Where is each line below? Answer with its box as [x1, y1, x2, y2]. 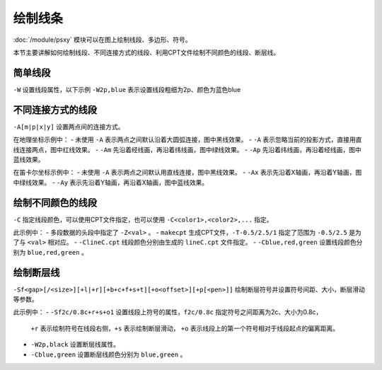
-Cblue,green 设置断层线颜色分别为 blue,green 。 [30, 350, 187, 359]
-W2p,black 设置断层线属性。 [30, 340, 120, 349]
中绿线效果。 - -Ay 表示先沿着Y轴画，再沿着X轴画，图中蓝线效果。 [13, 178, 209, 187]
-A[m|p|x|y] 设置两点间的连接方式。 [13, 122, 125, 131]
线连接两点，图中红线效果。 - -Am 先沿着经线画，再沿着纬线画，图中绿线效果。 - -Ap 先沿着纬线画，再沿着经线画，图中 [13, 145, 362, 154]
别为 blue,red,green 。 [13, 248, 88, 256]
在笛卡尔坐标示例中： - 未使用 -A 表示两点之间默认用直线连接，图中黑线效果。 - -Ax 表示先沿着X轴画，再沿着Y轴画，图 [13, 168, 362, 177]
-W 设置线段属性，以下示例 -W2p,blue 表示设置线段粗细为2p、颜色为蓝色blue [13, 85, 241, 93]
